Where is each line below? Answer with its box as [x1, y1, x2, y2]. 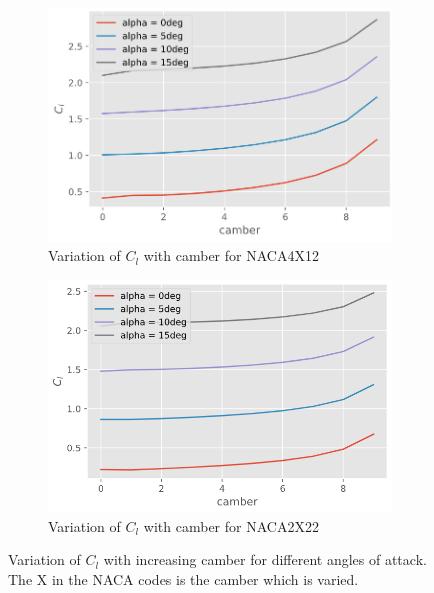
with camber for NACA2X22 [143, 515, 319, 536]
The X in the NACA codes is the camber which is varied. [8, 568, 359, 589]
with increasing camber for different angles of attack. [103, 549, 427, 570]
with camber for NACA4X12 [143, 245, 319, 266]
